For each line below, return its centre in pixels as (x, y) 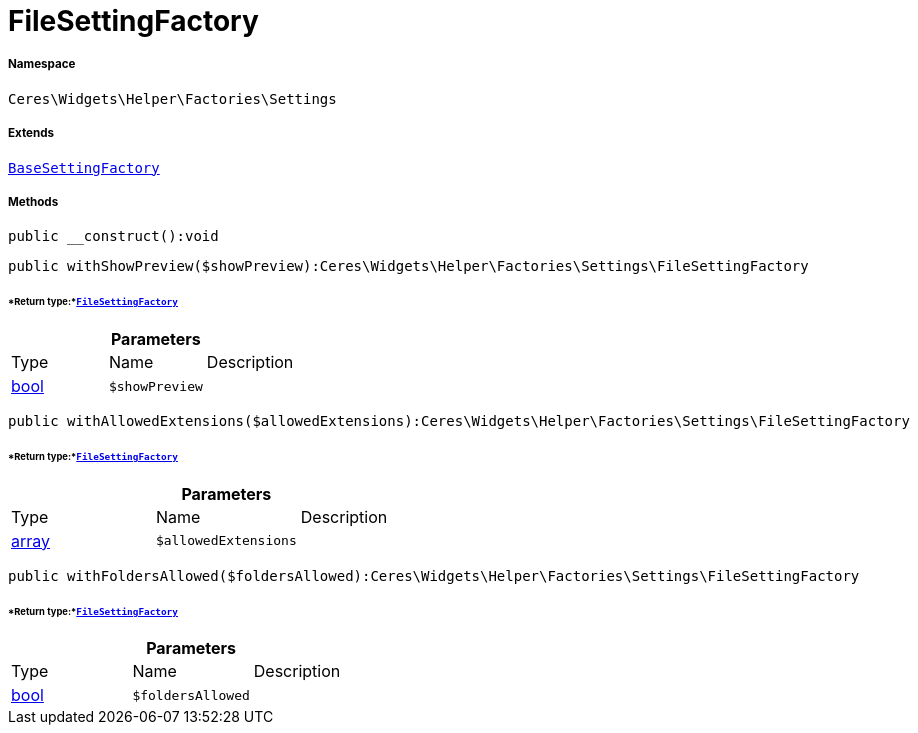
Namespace (42, 64)
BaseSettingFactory (84, 167)
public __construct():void (113, 236)
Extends (31, 133)
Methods (33, 201)
